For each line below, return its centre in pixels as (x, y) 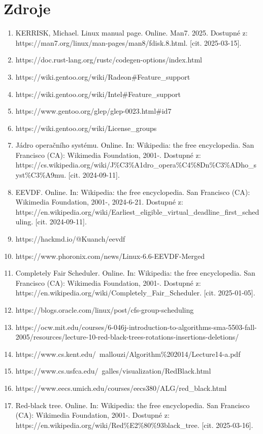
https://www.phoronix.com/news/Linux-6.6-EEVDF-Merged (110, 256)
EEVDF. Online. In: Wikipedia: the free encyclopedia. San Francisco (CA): (133, 192)
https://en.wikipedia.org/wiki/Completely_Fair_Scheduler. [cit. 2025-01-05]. (135, 293)
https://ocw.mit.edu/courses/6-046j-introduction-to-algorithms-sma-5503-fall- (136, 327)
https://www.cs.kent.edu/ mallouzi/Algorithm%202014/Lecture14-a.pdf (128, 354)
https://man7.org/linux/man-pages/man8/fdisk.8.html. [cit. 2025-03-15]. (128, 42)
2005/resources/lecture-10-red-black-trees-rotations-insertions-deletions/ (127, 337)
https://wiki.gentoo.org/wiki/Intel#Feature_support (98, 94)
